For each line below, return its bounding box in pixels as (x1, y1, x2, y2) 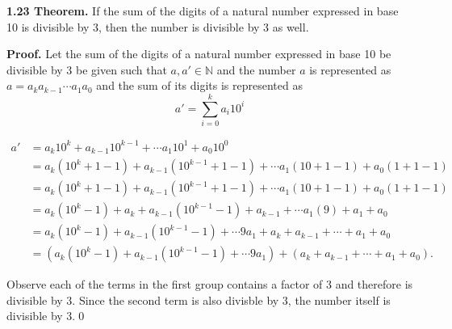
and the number (216, 61, 296, 78)
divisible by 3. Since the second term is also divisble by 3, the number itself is (6, 291, 391, 308)
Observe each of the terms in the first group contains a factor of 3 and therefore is (6, 276, 413, 293)
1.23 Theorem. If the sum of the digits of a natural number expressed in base (6, 2, 399, 19)
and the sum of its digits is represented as (96, 77, 303, 94)
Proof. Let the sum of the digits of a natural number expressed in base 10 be (6, 45, 391, 62)
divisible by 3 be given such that (6, 61, 167, 78)
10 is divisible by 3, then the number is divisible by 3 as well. (6, 18, 309, 35)
